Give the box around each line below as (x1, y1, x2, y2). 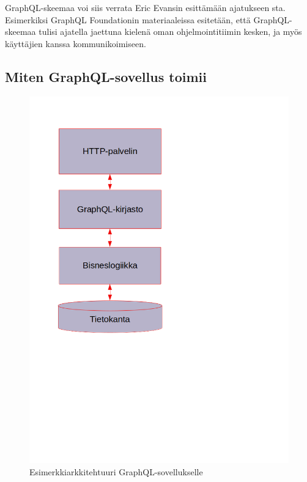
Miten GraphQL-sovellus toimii (5, 67, 207, 86)
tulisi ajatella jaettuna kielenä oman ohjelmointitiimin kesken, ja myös (39, 25, 302, 38)
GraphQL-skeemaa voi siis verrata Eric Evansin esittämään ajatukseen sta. (5, 1, 286, 13)
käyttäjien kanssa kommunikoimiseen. (5, 37, 146, 50)
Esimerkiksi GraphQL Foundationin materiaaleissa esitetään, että (5, 13, 251, 26)
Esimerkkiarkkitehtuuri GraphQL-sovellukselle (29, 465, 203, 478)
